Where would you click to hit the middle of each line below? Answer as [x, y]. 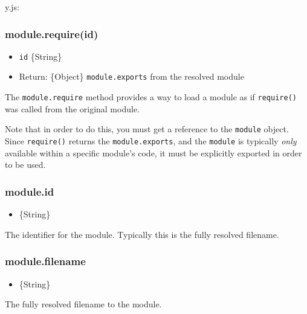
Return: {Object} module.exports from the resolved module [131, 76]
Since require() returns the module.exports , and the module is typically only [151, 141]
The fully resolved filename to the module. [83, 304]
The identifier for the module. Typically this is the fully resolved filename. [142, 234]
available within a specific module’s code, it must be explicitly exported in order [153, 152]
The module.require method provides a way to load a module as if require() [151, 97]
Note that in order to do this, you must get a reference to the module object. [147, 129]
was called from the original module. [72, 108]
